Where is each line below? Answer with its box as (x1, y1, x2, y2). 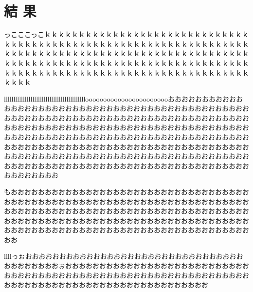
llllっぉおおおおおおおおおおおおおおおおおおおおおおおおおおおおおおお (4, 250, 236, 261)
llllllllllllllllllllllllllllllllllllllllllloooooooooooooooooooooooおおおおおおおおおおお (4, 93, 243, 104)
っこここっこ (4, 29, 45, 40)
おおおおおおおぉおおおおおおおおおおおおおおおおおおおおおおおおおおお (10, 260, 249, 271)
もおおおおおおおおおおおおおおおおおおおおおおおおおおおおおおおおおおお (4, 187, 249, 197)
